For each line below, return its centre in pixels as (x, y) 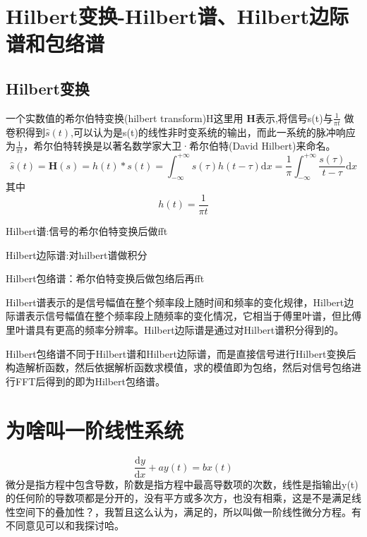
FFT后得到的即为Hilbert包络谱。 (90, 381)
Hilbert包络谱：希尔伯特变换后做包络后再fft (105, 278)
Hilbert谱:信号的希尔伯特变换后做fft (87, 230)
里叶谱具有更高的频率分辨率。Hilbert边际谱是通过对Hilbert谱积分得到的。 (175, 329)
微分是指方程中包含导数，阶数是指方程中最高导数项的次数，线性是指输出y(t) (182, 484)
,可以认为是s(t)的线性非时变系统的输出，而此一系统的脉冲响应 (213, 132)
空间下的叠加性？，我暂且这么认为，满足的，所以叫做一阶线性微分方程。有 (188, 511)
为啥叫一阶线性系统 (95, 429)
